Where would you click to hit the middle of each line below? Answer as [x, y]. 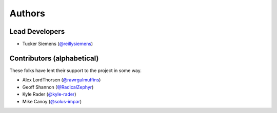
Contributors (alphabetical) [54, 58]
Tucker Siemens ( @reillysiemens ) [58, 44]
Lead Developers [37, 31]
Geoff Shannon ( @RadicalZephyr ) [58, 87]
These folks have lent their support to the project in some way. [76, 70]
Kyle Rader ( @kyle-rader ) [49, 94]
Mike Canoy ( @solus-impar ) [52, 101]
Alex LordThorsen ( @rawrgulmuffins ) [62, 80]
